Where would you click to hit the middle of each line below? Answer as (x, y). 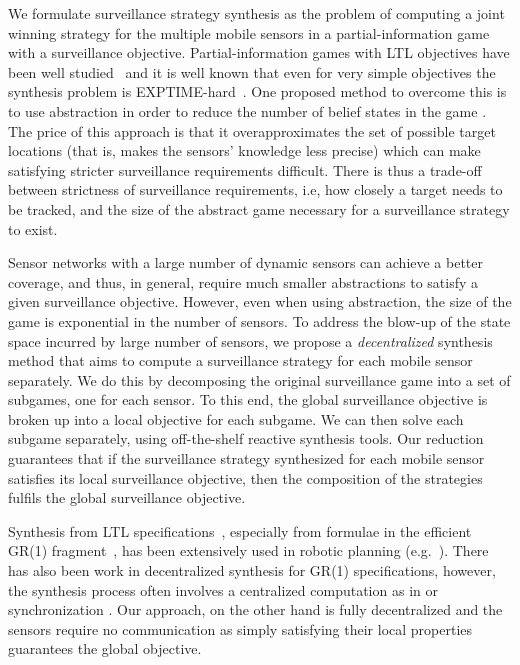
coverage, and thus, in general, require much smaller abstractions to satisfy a (243, 281)
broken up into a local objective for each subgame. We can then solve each (236, 418)
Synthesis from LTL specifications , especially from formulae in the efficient (240, 530)
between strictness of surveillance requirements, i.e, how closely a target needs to (255, 189)
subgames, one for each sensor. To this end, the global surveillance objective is (248, 399)
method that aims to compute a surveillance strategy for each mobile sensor (240, 360)
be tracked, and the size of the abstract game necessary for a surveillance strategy (259, 208)
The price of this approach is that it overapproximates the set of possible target (252, 130)
